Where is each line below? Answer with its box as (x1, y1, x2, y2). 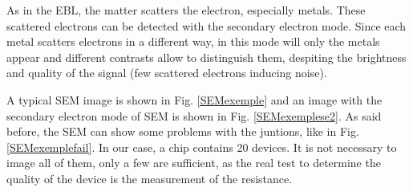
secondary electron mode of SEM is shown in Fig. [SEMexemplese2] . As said (6, 107, 382, 124)
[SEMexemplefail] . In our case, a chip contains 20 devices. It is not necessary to (6, 138, 397, 155)
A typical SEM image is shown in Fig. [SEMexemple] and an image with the (6, 91, 383, 108)
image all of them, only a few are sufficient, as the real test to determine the (6, 154, 381, 171)
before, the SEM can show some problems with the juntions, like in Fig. (6, 123, 359, 140)
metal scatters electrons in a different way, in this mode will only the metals (6, 33, 380, 50)
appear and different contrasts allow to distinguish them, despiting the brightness (6, 48, 407, 65)
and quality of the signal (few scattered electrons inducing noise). (6, 64, 327, 81)
